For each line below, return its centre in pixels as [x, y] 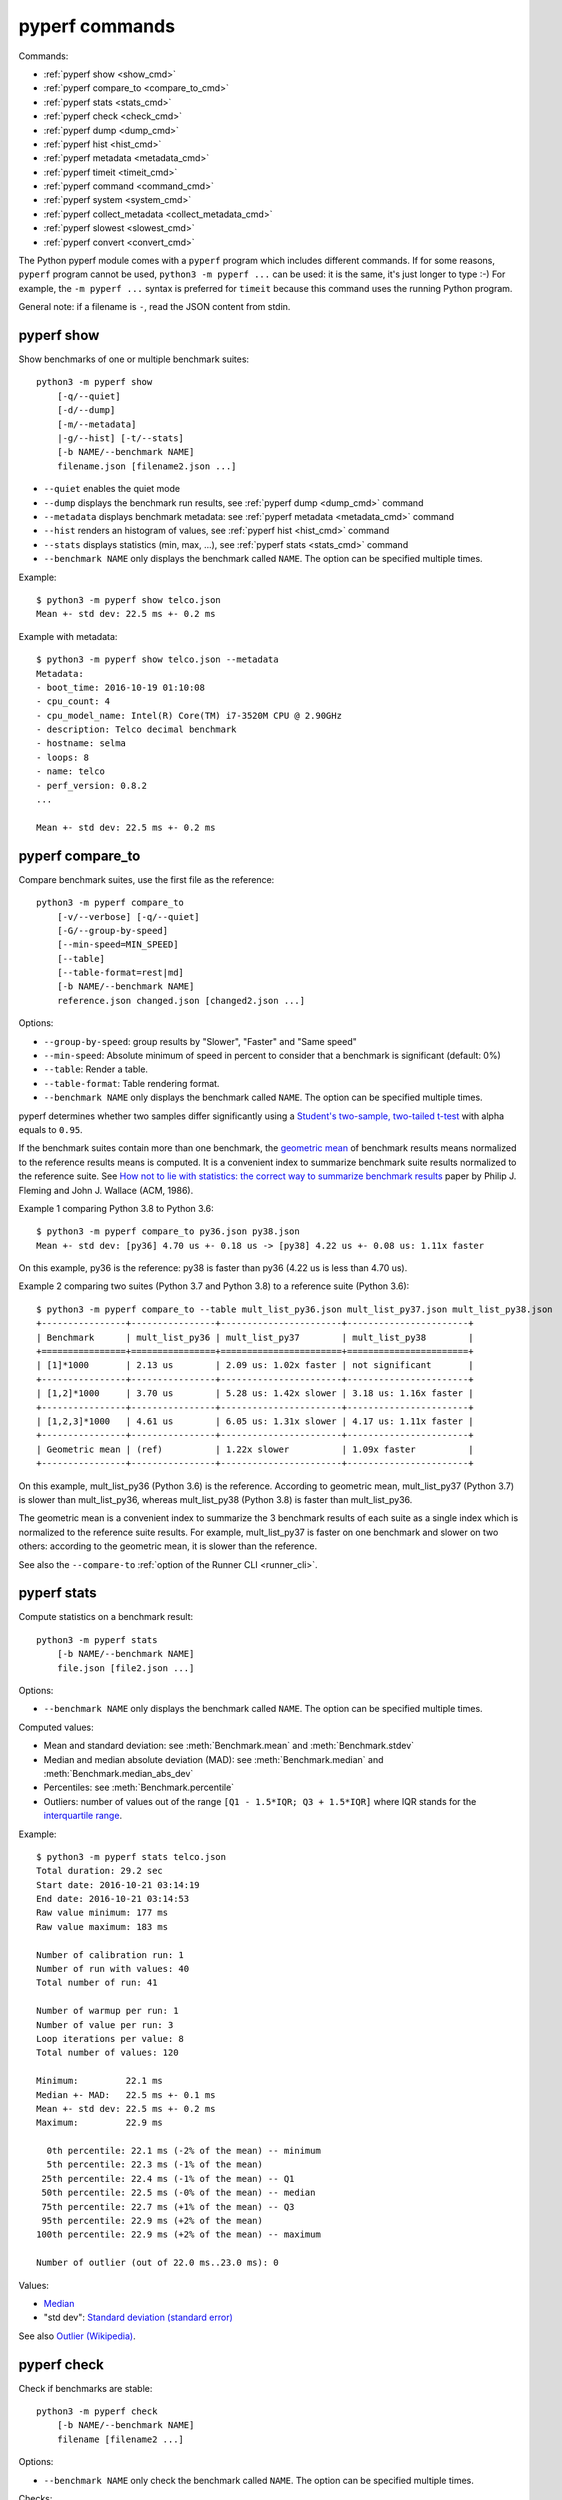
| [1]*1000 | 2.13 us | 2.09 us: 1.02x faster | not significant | [255, 1365]
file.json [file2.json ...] [125, 1668]
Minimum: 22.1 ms [100, 2081]
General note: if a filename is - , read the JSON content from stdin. [154, 307]
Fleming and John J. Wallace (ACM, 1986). [106, 1190]
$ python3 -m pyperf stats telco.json [131, 1856]
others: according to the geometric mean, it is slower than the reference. [168, 1546]
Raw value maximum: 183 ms [102, 1926]
